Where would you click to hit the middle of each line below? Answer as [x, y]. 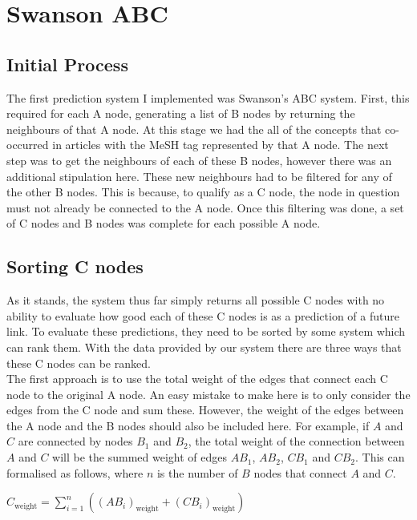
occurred [28, 145]
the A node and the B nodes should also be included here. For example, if [188, 425]
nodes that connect [300, 472]
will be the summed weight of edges [140, 457]
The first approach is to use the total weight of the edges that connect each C [197, 379]
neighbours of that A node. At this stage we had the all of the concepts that [194, 129]
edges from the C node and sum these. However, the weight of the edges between [205, 410]
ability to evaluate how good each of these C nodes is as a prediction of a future [203, 315]
